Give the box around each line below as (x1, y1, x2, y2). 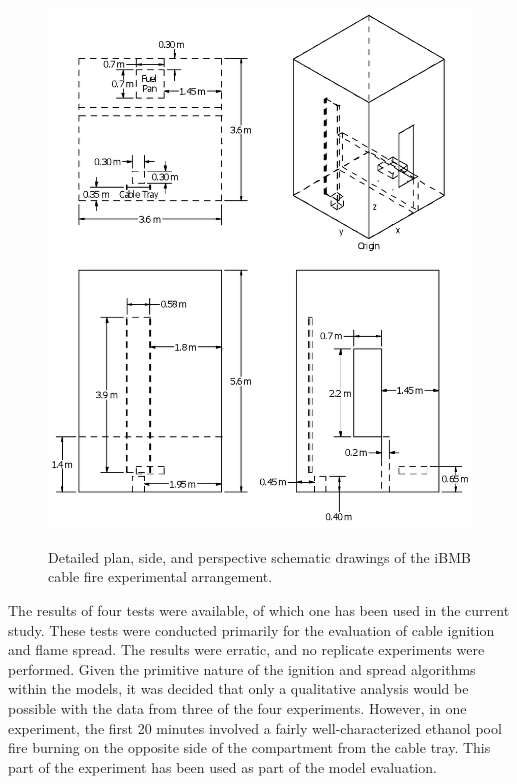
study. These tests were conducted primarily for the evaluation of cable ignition (8, 619, 495, 640)
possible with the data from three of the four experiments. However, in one (8, 697, 467, 718)
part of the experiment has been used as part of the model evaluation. (8, 756, 437, 777)
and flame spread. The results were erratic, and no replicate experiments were (8, 639, 485, 660)
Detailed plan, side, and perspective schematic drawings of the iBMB (48, 546, 471, 567)
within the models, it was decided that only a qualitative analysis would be (8, 678, 469, 699)
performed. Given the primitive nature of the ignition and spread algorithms (8, 658, 476, 679)
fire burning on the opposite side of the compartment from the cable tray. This (8, 737, 491, 758)
